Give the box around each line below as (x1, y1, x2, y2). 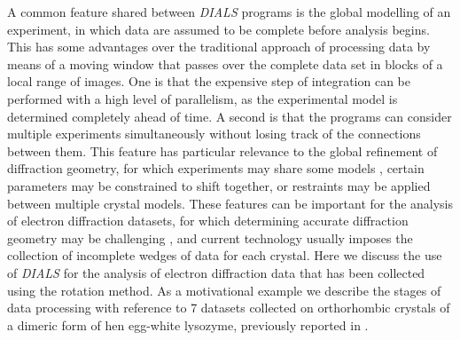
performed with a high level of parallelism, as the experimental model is (7, 89, 398, 107)
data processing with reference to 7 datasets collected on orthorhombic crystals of (7, 298, 450, 317)
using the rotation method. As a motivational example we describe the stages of (7, 281, 441, 299)
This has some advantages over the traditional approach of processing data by (7, 37, 431, 56)
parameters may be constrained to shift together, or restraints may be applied (7, 176, 431, 194)
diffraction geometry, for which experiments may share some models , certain (7, 159, 425, 178)
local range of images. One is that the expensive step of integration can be (7, 72, 410, 91)
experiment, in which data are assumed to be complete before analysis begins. (7, 20, 430, 38)
